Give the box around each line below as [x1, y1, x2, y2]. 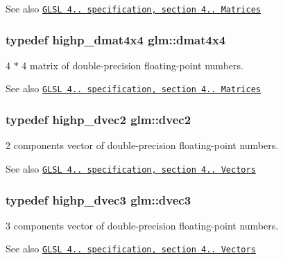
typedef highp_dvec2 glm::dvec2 [6, 111, 191, 128]
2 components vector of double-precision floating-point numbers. [6, 138, 279, 153]
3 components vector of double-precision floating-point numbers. [6, 218, 279, 232]
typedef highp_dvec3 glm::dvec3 [6, 191, 191, 208]
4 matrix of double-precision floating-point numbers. [22, 58, 243, 72]
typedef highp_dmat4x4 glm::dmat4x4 [6, 31, 226, 48]
